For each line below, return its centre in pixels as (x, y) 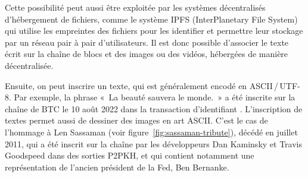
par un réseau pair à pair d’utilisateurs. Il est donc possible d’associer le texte (147, 42)
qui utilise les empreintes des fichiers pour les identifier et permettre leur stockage (154, 31)
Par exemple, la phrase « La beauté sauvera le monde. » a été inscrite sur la (155, 97)
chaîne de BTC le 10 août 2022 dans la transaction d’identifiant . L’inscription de (154, 108)
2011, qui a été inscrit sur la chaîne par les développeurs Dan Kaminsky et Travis (153, 143)
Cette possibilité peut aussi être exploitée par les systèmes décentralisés (135, 7)
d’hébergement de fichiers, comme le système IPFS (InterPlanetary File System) (151, 19)
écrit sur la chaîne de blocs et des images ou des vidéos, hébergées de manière (147, 54)
